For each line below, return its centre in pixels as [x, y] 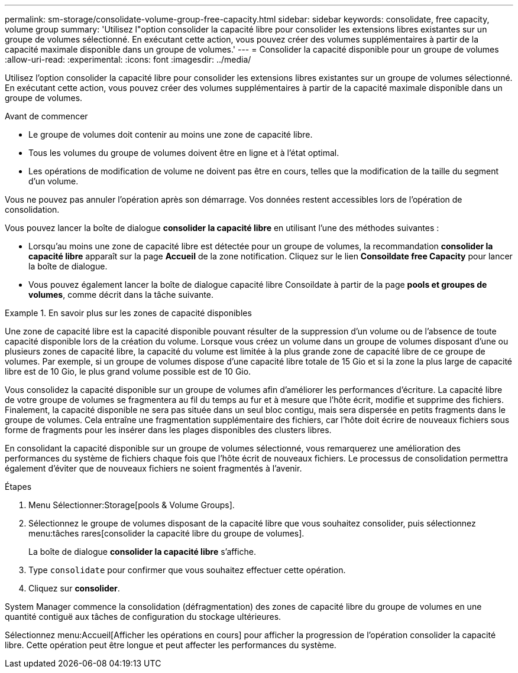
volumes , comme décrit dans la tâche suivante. [121, 295]
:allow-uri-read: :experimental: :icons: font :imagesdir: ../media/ [128, 59]
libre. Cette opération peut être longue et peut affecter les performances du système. [171, 645]
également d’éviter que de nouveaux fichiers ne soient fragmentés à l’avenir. [153, 468]
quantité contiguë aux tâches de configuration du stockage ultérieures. [143, 617]
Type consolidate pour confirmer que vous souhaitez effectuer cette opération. [187, 570]
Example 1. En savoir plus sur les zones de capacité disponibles [128, 313]
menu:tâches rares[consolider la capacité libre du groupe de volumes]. [166, 533]
